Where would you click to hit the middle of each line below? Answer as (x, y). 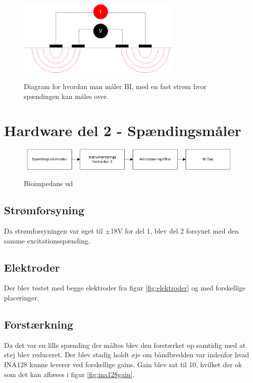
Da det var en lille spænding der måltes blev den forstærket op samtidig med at (125, 345)
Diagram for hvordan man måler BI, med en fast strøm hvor (115, 86)
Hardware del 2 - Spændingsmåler (123, 130)
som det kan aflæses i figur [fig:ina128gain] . (69, 374)
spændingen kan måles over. (66, 96)
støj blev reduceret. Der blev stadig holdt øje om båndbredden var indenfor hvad (126, 355)
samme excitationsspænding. (47, 240)
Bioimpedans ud (49, 183)
